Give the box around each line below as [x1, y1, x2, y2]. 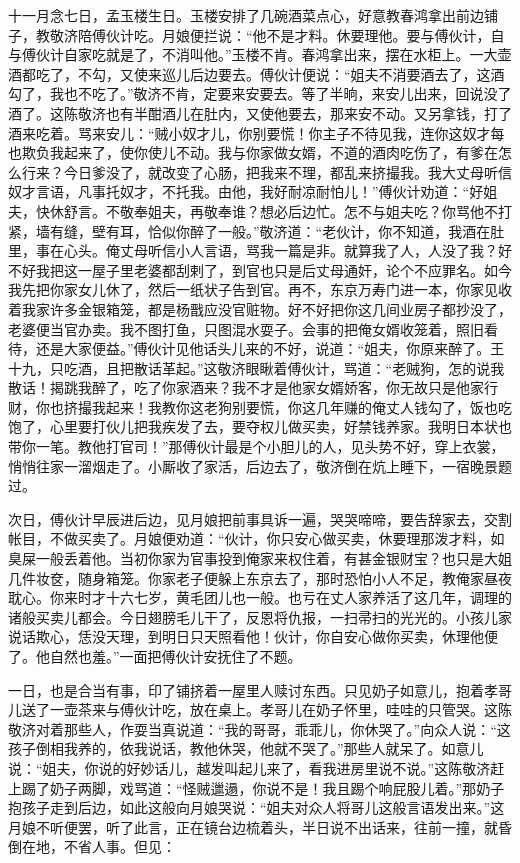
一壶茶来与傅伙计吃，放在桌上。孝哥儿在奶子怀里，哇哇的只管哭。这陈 [49, 699, 512, 720]
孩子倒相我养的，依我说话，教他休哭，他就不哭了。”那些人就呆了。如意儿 [8, 738, 484, 759]
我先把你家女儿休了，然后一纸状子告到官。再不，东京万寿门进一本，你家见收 [8, 279, 512, 300]
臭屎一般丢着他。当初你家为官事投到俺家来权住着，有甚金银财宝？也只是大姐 [8, 548, 512, 569]
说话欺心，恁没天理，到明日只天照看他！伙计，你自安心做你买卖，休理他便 [8, 626, 498, 647]
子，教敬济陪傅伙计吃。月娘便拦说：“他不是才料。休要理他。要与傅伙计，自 [8, 24, 505, 45]
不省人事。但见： [63, 836, 176, 857]
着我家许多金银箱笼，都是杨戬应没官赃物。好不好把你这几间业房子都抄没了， [8, 298, 512, 319]
